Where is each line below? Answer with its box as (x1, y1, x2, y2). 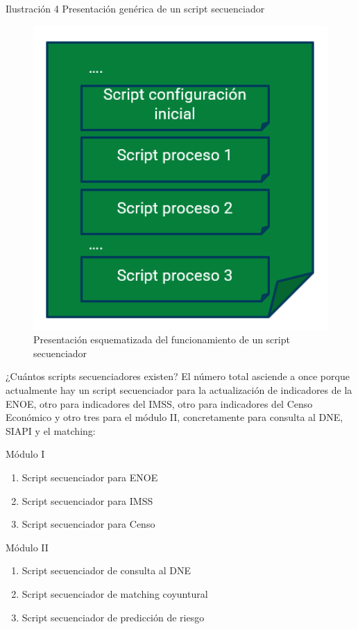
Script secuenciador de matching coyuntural (22, 587, 208, 601)
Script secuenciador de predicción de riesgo (22, 610, 205, 624)
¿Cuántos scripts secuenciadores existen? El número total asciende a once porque (6, 369, 350, 384)
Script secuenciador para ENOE (22, 470, 158, 485)
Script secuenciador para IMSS (22, 493, 153, 508)
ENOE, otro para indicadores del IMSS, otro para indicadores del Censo (6, 396, 313, 411)
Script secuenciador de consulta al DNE (22, 563, 191, 578)
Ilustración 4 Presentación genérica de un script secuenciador (6, 1, 265, 15)
